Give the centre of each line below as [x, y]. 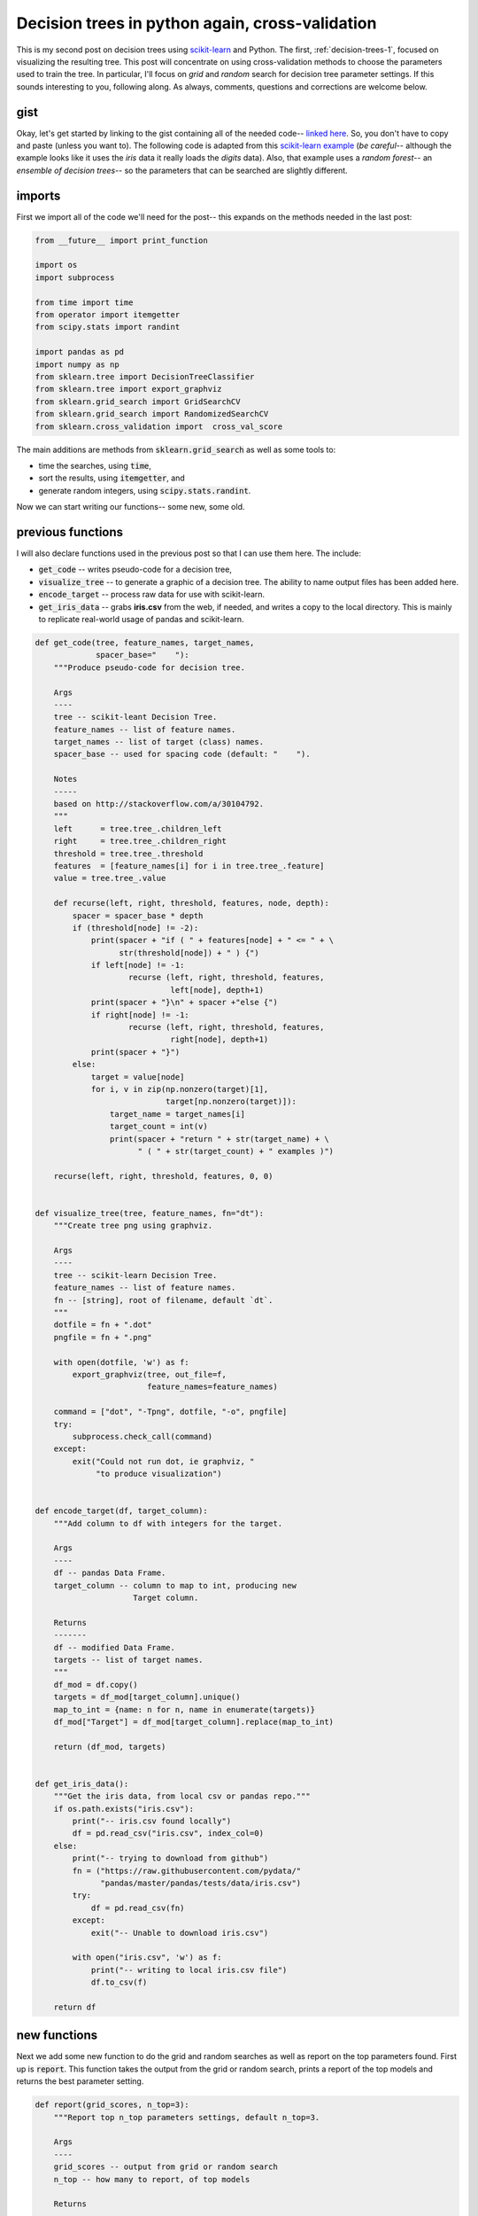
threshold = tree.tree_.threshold [128, 854]
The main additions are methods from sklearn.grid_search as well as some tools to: [176, 449]
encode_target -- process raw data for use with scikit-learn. [152, 595]
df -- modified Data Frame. [115, 1647]
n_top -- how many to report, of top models [152, 2179]
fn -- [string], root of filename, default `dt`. [163, 1300]
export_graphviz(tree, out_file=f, [150, 1374]
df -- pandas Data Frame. [110, 1573]
